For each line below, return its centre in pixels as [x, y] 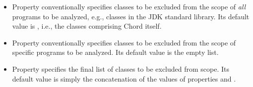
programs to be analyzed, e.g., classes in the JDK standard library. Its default [131, 16]
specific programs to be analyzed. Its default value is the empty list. [115, 52]
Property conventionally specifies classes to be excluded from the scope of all [129, 6]
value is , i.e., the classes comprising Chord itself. [87, 26]
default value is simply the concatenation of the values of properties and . [124, 78]
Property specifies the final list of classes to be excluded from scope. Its [121, 68]
